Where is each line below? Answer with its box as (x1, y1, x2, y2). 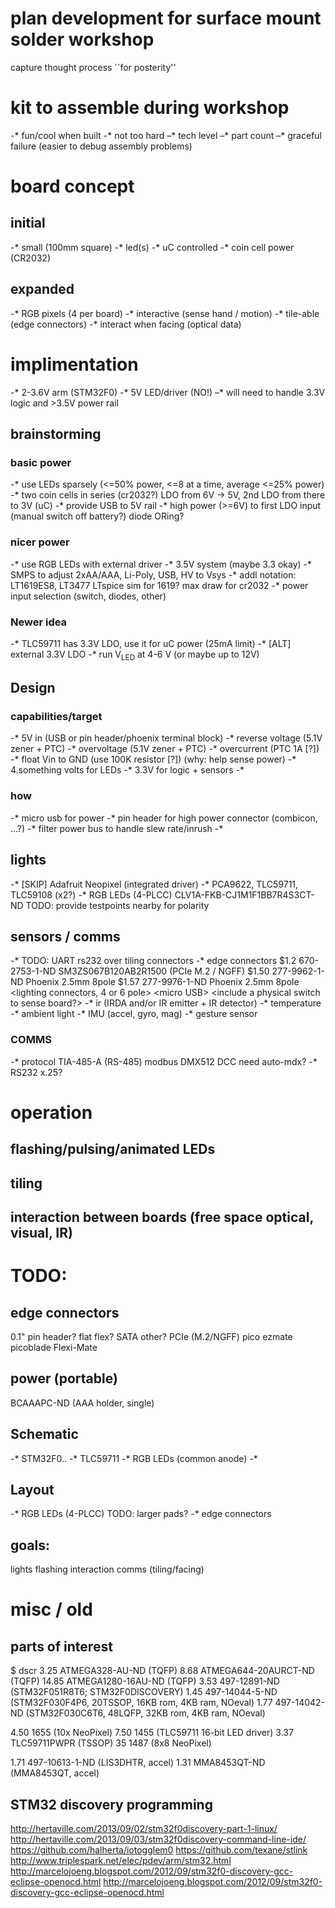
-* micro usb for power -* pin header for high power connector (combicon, (10, 812, 318, 824)
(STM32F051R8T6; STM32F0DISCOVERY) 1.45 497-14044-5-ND (10, 1686, 278, 1698)
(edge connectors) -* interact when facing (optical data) (10, 318, 242, 330)
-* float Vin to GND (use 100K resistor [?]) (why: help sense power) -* (10, 753, 297, 766)
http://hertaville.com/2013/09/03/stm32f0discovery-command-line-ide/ (10, 1833, 307, 1846)
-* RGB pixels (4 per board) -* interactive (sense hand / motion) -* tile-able (10, 307, 320, 319)
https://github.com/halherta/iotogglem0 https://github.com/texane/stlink (10, 1844, 308, 1856)
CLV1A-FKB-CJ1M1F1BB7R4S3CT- (174, 888, 315, 901)
